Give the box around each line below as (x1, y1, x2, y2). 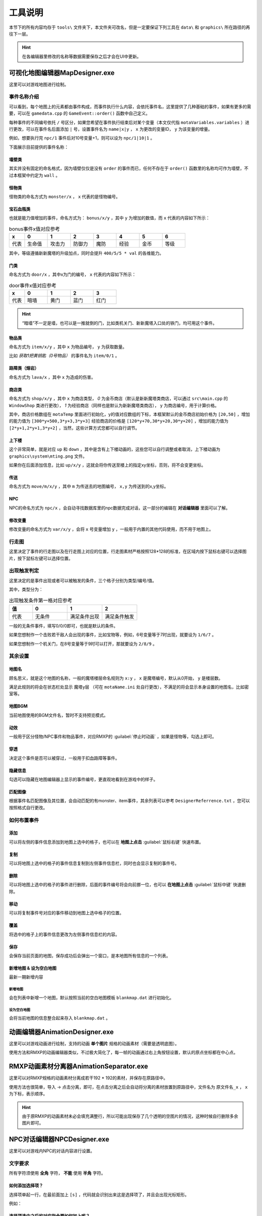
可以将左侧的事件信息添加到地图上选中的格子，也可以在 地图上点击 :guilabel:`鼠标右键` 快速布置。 (9, 839, 204, 845)
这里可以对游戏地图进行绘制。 (9, 81, 69, 87)
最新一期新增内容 (9, 974, 43, 980)
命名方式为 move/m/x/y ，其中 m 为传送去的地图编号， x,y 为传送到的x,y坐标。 (9, 483, 169, 489)
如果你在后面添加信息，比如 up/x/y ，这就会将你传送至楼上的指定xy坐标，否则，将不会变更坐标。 (9, 462, 206, 468)
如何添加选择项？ (9, 1182, 43, 1189)
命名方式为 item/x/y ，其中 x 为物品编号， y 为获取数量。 (9, 343, 127, 350)
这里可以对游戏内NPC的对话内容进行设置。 (9, 1148, 95, 1154)
